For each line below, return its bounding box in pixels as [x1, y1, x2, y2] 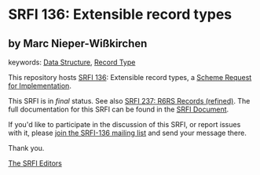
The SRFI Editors [8, 159, 63, 168]
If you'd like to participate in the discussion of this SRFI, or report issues [8, 120, 241, 129]
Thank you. [8, 144, 45, 152]
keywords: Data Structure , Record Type [8, 57, 136, 67]
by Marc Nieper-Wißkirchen [8, 37, 148, 50]
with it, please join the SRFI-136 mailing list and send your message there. [8, 128, 247, 137]
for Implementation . [8, 81, 72, 90]
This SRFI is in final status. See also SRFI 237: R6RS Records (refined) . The [8, 97, 251, 105]
